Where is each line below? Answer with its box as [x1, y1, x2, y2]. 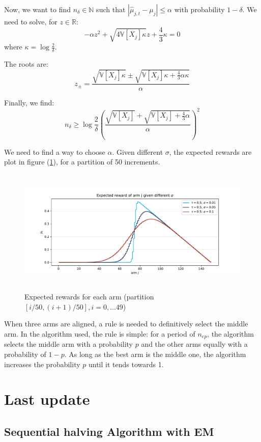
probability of [4, 348, 46, 359]
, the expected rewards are [169, 146, 252, 157]
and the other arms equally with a [141, 339, 248, 349]
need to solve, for [4, 16, 57, 26]
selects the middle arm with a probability [4, 339, 133, 349]
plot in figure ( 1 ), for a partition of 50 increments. [4, 156, 160, 167]
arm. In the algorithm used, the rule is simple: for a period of [4, 328, 195, 339]
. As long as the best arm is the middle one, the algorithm [64, 348, 246, 359]
